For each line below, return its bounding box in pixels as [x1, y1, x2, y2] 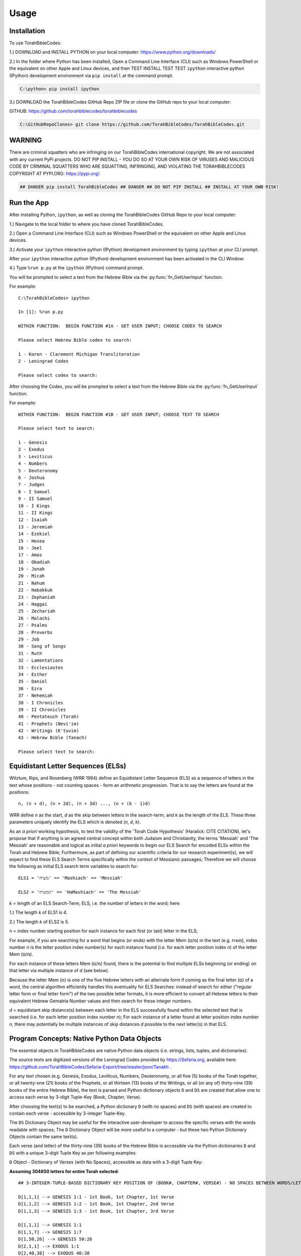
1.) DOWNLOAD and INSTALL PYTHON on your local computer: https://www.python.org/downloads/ [9, 49, 216, 55]
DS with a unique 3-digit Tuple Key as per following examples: [9, 1149, 137, 1156]
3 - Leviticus [18, 454, 53, 459]
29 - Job [18, 637, 40, 642]
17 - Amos [18, 552, 42, 558]
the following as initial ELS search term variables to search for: [9, 863, 138, 869]
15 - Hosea [18, 538, 45, 544]
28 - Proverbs [18, 630, 53, 635]
